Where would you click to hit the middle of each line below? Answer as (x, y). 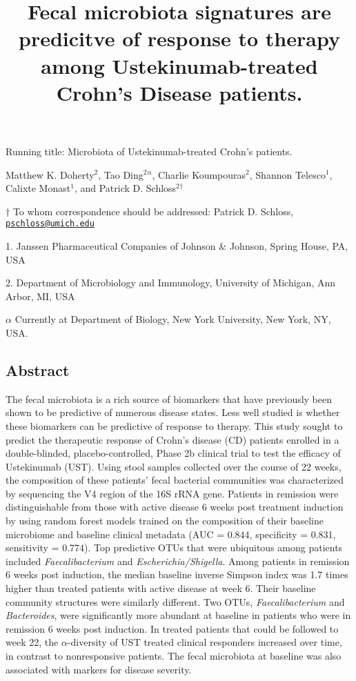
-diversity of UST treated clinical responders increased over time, (205, 642)
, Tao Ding (121, 174)
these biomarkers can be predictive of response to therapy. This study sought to (174, 425)
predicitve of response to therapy (179, 38)
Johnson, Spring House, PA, (289, 245)
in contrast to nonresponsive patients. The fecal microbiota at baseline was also (174, 656)
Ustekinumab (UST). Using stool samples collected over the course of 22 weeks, (174, 466)
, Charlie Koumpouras (199, 174)
